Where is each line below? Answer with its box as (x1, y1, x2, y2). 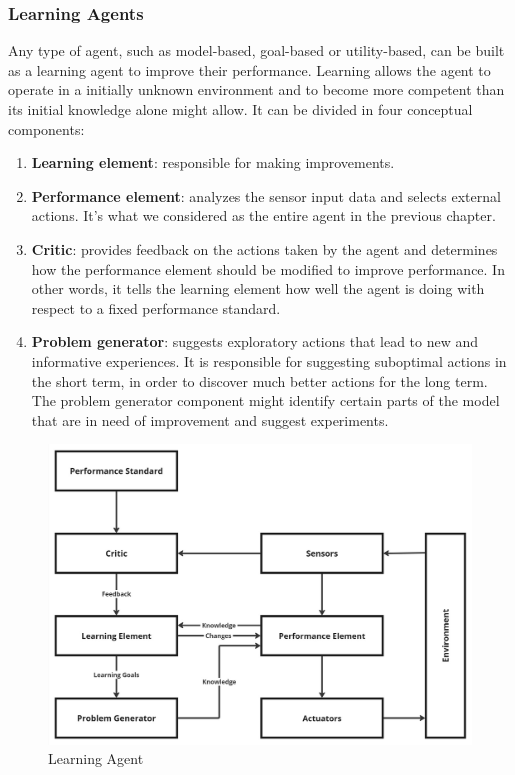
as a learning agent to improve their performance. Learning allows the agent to (8, 59, 491, 80)
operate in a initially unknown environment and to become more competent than (8, 79, 505, 100)
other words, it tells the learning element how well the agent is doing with (31, 278, 485, 299)
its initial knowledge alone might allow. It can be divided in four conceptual (8, 99, 473, 119)
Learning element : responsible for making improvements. (31, 152, 395, 173)
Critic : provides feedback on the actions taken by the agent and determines (31, 238, 498, 259)
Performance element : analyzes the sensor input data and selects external (31, 185, 501, 206)
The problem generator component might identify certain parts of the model (31, 390, 500, 411)
